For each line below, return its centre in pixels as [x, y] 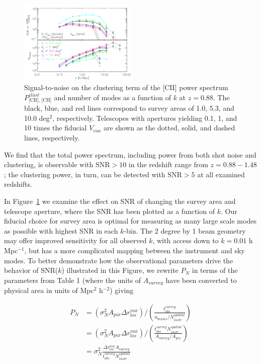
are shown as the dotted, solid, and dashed [169, 128]
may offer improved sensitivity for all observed [75, 240]
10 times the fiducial [56, 128]
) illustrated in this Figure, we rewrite [120, 270]
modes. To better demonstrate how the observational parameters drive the [119, 260]
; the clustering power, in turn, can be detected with [85, 174]
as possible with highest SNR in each [61, 230]
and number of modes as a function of [112, 97]
